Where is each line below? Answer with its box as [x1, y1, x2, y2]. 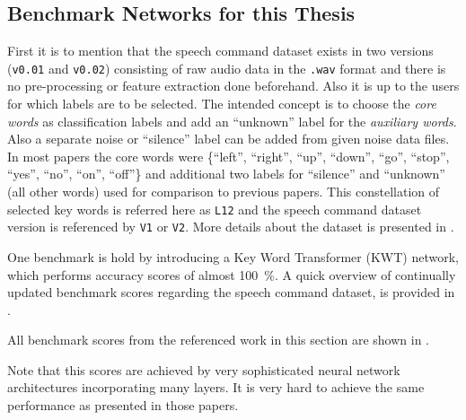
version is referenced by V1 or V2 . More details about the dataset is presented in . [7, 217, 454, 236]
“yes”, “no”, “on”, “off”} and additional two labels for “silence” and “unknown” [7, 164, 445, 183]
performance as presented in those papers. [7, 396, 239, 415]
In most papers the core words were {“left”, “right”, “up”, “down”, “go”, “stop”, [7, 146, 450, 165]
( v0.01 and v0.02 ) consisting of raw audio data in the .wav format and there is [7, 58, 446, 77]
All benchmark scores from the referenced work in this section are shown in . [7, 330, 430, 349]
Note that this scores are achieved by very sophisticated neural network [7, 360, 400, 379]
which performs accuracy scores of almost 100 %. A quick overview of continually [7, 265, 456, 284]
